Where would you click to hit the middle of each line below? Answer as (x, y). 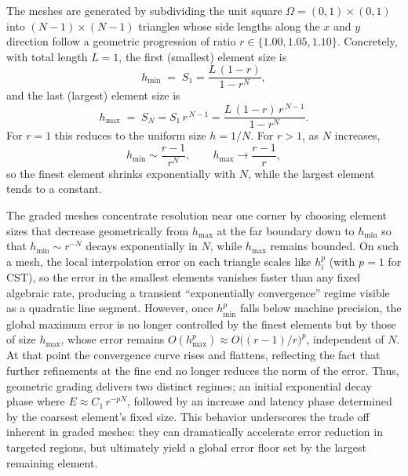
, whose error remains (113, 339)
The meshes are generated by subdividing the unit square (144, 10)
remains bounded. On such (335, 246)
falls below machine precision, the (321, 308)
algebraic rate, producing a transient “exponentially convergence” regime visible (198, 292)
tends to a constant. (54, 189)
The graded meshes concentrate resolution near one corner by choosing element (197, 215)
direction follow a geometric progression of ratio (121, 41)
